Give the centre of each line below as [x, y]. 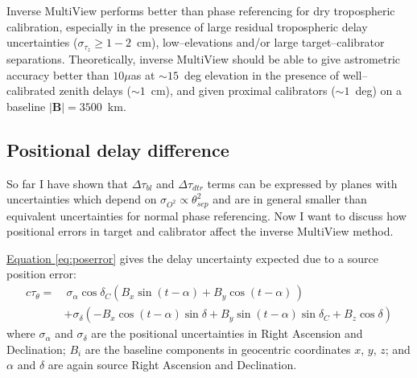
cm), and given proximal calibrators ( [243, 90]
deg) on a [378, 90]
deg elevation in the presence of [262, 74]
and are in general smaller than [290, 199]
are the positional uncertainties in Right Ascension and [227, 333]
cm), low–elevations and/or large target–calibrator [261, 42]
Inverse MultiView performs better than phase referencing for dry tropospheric [201, 10]
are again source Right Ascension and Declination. [172, 365]
